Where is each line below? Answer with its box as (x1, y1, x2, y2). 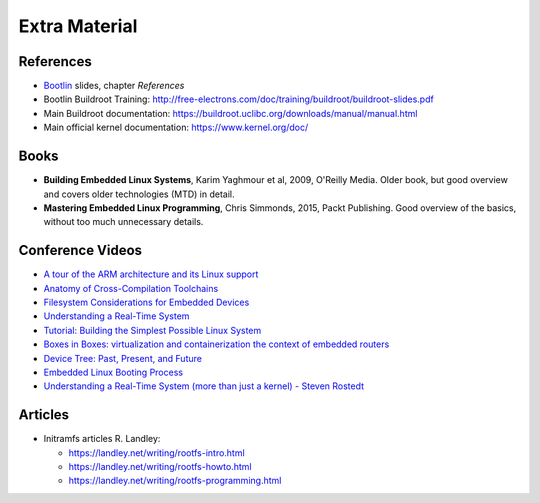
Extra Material (18, 15, 138, 37)
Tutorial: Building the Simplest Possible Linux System (43, 324, 262, 336)
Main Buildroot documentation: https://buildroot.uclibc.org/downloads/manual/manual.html (43, 107, 418, 119)
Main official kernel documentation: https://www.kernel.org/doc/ (43, 121, 309, 134)
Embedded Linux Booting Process (43, 366, 184, 378)
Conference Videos (18, 242, 143, 259)
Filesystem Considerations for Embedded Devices (43, 296, 250, 308)
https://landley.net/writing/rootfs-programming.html (68, 475, 282, 487)
